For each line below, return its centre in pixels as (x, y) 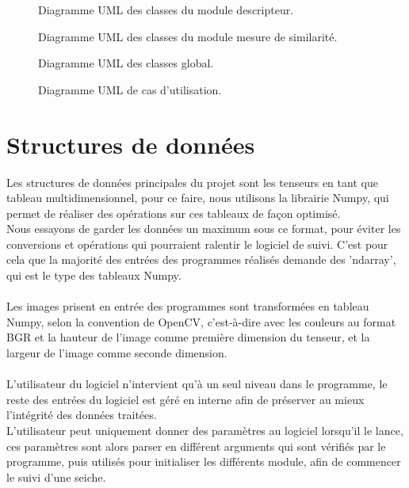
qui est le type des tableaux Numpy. (94, 275)
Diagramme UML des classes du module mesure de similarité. (188, 36)
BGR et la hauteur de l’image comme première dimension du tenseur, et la (188, 337)
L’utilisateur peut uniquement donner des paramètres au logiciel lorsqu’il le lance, (205, 430)
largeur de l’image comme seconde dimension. (117, 353)
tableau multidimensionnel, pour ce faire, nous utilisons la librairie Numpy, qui (198, 198)
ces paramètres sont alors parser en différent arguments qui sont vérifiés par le (196, 446)
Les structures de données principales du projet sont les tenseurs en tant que (192, 182)
